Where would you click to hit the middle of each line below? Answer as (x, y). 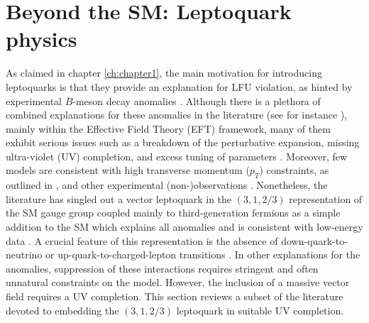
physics (42, 39)
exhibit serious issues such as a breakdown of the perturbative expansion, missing (183, 142)
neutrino (24, 254)
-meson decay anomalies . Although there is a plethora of (197, 100)
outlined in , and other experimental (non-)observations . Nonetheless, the (167, 185)
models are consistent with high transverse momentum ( (128, 170)
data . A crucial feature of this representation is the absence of (142, 240)
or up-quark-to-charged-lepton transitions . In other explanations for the (203, 254)
